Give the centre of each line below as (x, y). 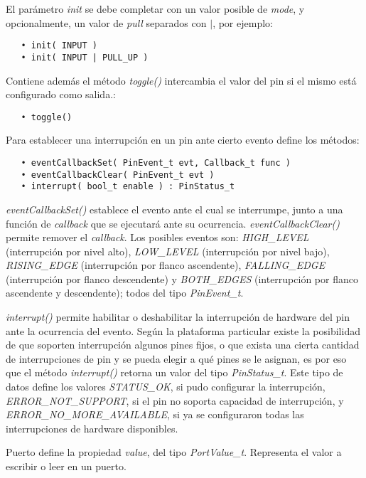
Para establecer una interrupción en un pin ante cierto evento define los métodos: (183, 140)
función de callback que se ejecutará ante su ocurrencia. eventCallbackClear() (173, 223)
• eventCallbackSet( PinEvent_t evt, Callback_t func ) (156, 163)
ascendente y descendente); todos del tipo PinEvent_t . (125, 293)
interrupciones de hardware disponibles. (92, 428)
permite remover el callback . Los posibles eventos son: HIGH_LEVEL (157, 237)
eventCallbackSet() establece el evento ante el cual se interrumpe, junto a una (174, 209)
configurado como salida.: (61, 94)
